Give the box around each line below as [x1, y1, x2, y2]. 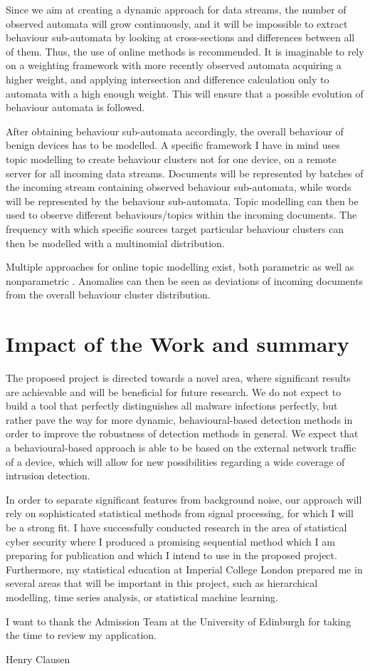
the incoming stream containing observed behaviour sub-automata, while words [6, 180, 351, 194]
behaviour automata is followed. [6, 100, 145, 115]
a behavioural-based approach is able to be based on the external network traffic [6, 439, 356, 454]
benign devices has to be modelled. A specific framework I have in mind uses [6, 137, 340, 152]
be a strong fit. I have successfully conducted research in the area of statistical [6, 519, 347, 534]
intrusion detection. [6, 468, 90, 483]
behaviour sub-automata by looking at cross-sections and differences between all [6, 30, 355, 45]
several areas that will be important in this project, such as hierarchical [6, 576, 318, 591]
